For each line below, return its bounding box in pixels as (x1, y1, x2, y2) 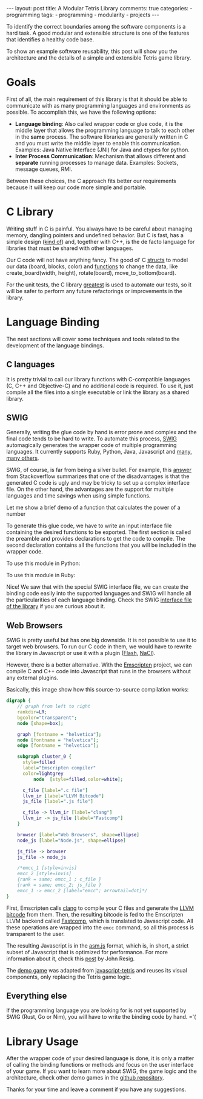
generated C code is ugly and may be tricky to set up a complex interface (6, 479, 190, 487)
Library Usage (6, 1035, 79, 1049)
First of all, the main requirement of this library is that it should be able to (6, 95, 188, 103)
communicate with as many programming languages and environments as (6, 102, 191, 109)
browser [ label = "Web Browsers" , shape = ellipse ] (17, 831, 139, 837)
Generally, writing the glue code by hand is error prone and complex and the (6, 429, 197, 436)
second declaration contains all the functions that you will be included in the (6, 541, 196, 549)
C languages (6, 359, 55, 370)
